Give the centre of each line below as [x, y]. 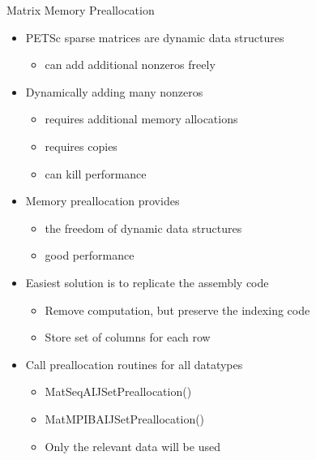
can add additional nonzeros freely [130, 64]
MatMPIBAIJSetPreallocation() [125, 418]
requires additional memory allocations [141, 119]
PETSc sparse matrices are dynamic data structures [155, 37]
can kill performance [96, 173]
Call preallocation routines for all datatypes [134, 364]
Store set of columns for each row [128, 337]
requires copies [81, 146]
